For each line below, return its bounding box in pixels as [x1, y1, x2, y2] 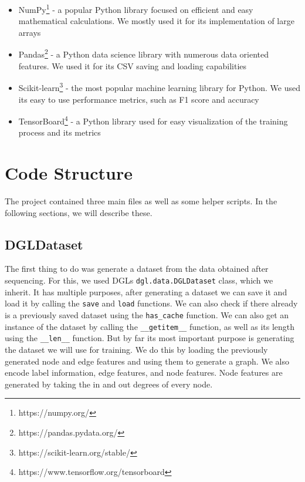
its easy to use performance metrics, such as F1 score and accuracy [18, 93, 259, 105]
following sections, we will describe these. [5, 206, 152, 218]
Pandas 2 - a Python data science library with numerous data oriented [18, 46, 269, 60]
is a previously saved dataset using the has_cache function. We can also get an [5, 308, 289, 321]
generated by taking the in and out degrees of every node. [5, 377, 213, 390]
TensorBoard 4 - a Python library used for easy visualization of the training [18, 113, 288, 127]
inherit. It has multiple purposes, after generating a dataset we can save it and [5, 285, 287, 298]
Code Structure [5, 161, 133, 185]
